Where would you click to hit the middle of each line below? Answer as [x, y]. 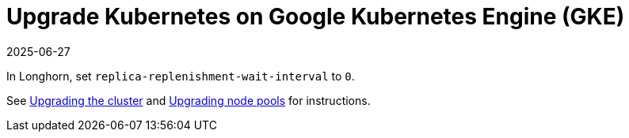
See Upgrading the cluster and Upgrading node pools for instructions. [189, 100]
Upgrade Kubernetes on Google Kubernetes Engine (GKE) [316, 17]
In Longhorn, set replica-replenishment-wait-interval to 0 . [181, 76]
